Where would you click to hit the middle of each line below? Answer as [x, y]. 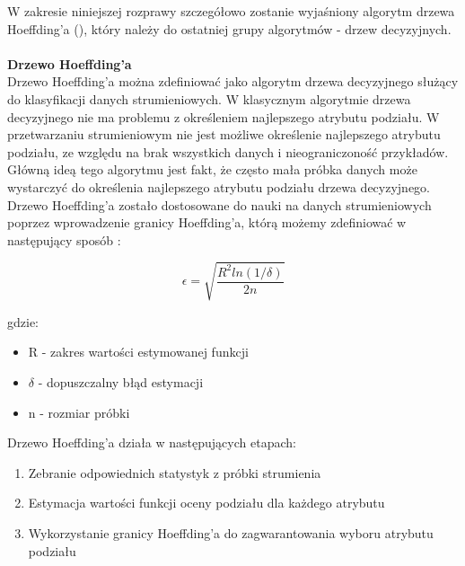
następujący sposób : [64, 239]
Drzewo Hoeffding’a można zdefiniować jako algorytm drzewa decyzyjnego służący [233, 81]
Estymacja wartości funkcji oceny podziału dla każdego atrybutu [206, 503]
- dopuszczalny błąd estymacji [121, 382]
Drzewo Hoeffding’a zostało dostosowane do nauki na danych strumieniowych [219, 204]
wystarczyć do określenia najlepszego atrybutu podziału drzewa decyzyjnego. [219, 186]
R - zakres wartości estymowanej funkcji [138, 352]
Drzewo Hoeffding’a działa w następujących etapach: [152, 442]
